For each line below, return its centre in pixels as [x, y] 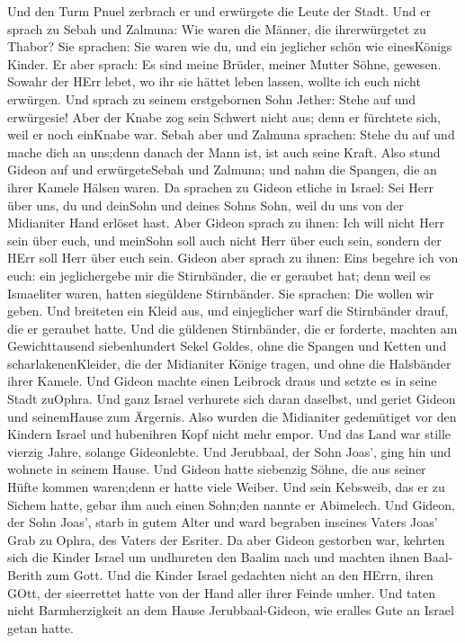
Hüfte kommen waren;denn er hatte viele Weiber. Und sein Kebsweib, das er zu [226, 487]
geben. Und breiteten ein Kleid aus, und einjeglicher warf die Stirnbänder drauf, [228, 311]
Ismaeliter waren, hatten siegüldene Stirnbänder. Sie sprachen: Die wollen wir [221, 293]
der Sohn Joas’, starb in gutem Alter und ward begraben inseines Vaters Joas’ [223, 522]
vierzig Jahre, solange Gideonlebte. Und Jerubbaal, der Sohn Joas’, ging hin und [229, 451]
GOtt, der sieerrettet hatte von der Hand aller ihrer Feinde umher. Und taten [221, 592]
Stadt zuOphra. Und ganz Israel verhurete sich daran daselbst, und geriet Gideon [232, 399]
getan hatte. [40, 627]
